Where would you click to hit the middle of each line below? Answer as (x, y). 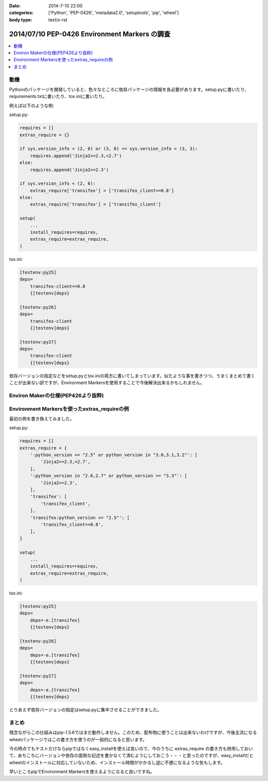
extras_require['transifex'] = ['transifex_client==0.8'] (102, 191)
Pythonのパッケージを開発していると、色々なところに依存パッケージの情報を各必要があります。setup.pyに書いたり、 (129, 89)
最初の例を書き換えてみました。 (42, 418)
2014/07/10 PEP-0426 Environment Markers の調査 (90, 34)
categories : (21, 13)
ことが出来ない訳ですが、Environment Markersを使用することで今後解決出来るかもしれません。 (107, 383)
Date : (15, 6)
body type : (21, 19)
